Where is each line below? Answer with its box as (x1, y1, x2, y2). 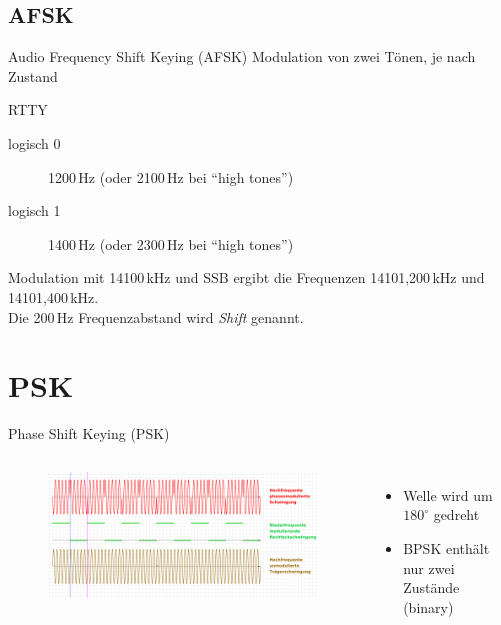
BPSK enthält (403, 538, 490, 559)
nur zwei (403, 557, 455, 578)
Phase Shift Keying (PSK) (8, 423, 170, 444)
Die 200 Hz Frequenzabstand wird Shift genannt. (8, 306, 304, 327)
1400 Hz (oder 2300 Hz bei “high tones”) (48, 233, 294, 254)
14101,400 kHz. (8, 286, 99, 307)
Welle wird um (403, 484, 493, 505)
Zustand (8, 65, 58, 86)
